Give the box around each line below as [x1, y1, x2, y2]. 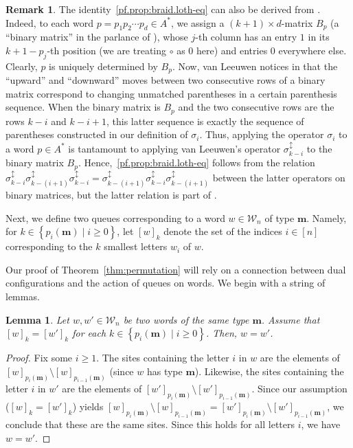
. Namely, [306, 210, 347, 225]
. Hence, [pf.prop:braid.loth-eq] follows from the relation [78, 155, 315, 170]
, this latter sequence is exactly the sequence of [106, 113, 304, 128]
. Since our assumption [251, 381, 348, 396]
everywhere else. [278, 43, 347, 57]
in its [308, 30, 330, 44]
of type [264, 210, 295, 225]
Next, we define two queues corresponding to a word [5, 210, 225, 225]
